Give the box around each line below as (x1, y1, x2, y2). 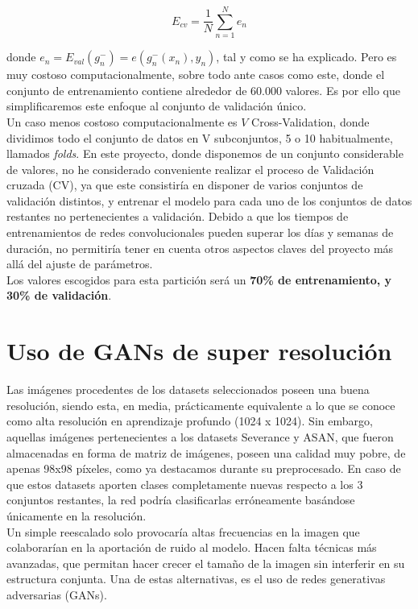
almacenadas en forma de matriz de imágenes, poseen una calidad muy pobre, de (6, 444, 406, 461)
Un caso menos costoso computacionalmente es (6, 113, 238, 130)
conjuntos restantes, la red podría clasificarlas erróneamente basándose (6, 491, 355, 508)
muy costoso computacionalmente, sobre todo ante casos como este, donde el (6, 66, 385, 83)
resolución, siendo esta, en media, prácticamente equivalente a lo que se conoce (6, 396, 395, 413)
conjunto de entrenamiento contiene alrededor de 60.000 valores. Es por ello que (6, 81, 400, 98)
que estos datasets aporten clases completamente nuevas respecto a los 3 (6, 475, 363, 492)
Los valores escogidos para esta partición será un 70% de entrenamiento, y (6, 271, 392, 288)
